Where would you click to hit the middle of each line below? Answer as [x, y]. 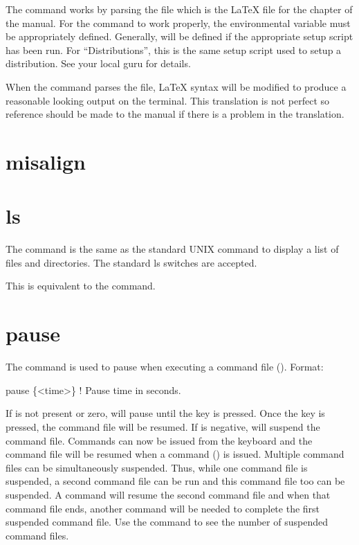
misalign [46, 161]
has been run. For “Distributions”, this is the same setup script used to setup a [174, 50]
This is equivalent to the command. [81, 286]
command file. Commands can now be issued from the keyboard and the [159, 440]
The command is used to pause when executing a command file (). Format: [165, 367]
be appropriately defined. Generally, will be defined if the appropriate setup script [179, 36]
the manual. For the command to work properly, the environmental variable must [178, 23]
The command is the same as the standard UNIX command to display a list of [172, 249]
